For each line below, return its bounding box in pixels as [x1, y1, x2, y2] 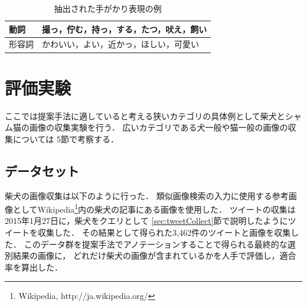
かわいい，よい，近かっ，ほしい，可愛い [42, 38, 199, 50]
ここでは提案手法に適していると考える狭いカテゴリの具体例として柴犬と [5, 109, 285, 122]
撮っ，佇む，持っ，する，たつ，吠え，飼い [42, 22, 207, 35]
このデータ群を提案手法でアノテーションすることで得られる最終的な [24, 237, 288, 250]
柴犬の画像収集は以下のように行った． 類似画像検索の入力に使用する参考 [5, 189, 289, 201]
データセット [5, 161, 79, 180]
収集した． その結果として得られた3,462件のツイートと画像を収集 [37, 226, 291, 239]
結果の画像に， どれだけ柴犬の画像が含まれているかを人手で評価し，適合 [12, 249, 296, 262]
